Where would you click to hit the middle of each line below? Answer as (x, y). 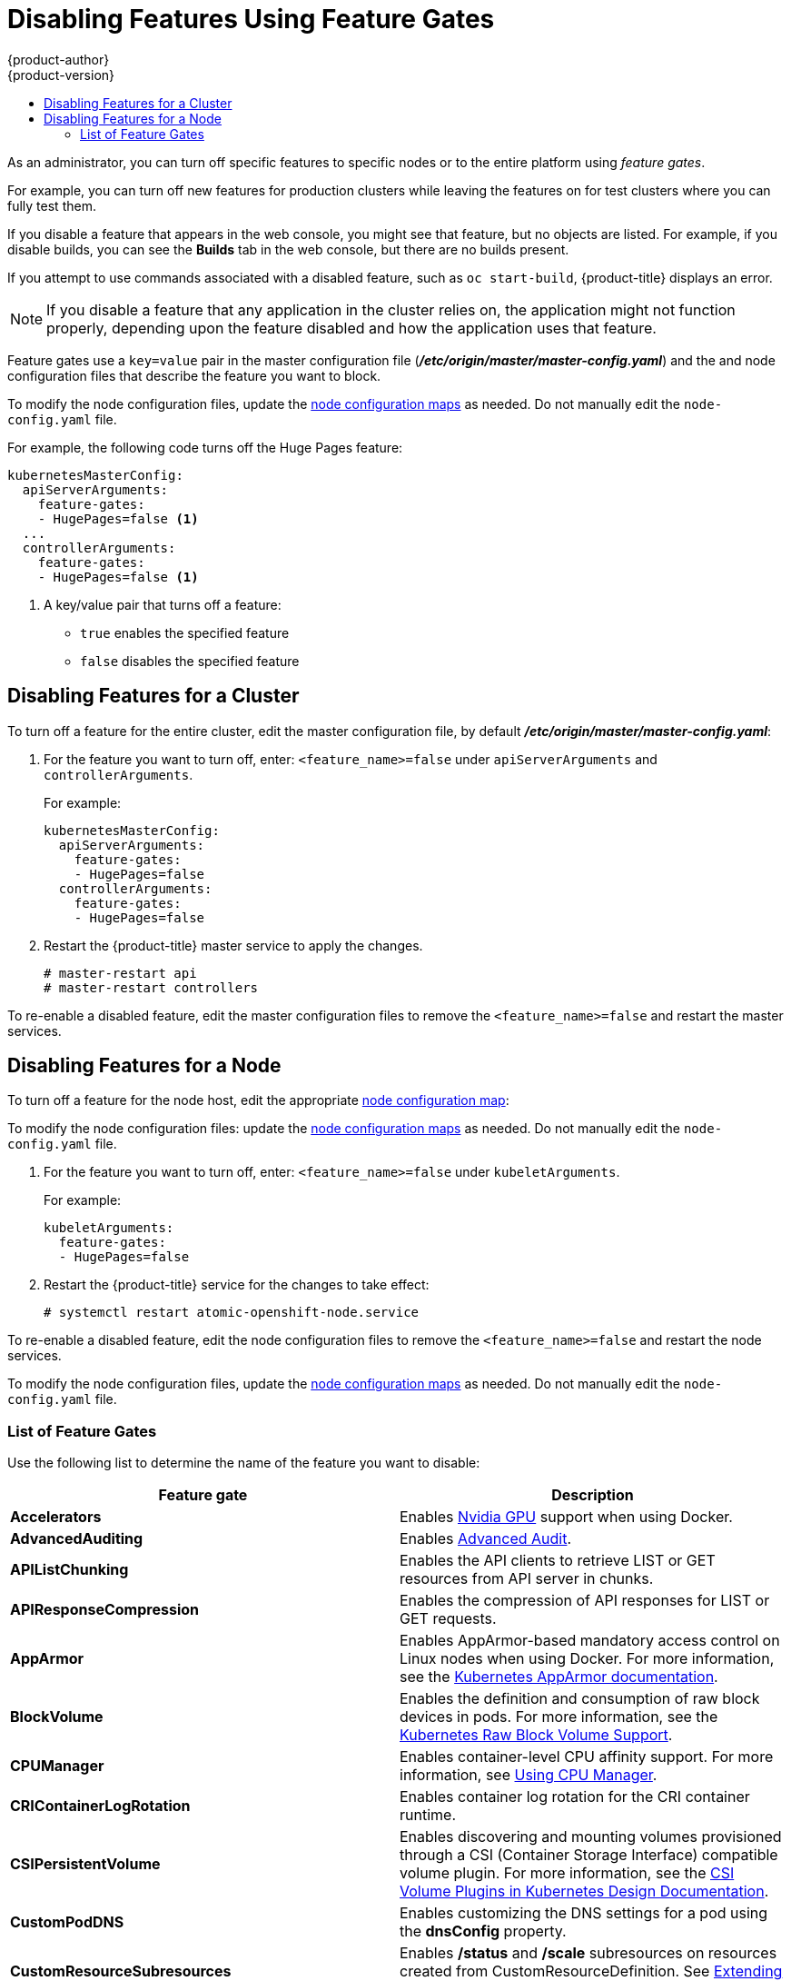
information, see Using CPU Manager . (529, 1775)
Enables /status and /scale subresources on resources (588, 1953)
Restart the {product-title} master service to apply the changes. (233, 945)
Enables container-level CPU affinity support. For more (587, 1757)
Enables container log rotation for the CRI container (575, 1797)
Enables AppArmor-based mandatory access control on (590, 1641)
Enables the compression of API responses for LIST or (585, 1601)
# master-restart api (120, 973)
